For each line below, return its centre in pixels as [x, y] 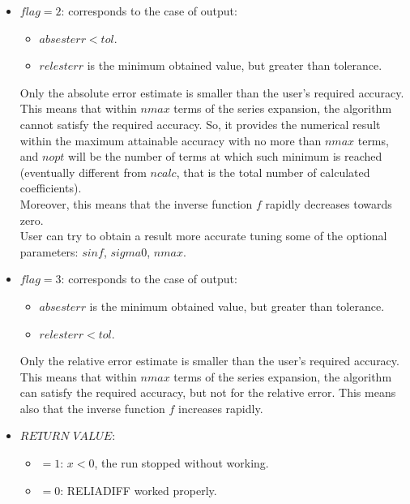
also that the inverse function [92, 408]
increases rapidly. [221, 408]
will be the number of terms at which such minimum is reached [225, 156]
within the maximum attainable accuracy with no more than [171, 140]
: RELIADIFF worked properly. [139, 490]
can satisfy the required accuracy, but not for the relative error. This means [208, 392]
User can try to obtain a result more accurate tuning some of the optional [203, 236]
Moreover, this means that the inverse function [136, 203]
